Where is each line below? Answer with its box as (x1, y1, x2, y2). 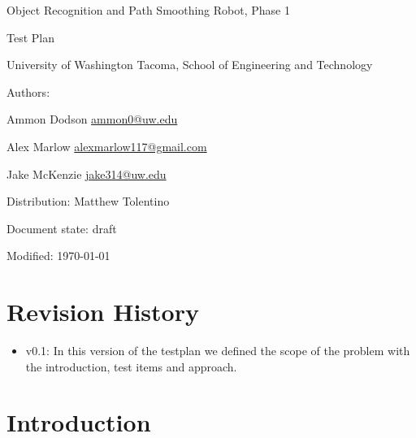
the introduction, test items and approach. (25, 358, 237, 375)
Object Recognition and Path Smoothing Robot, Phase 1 (6, 2, 290, 18)
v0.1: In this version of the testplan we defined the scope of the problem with (25, 342, 410, 359)
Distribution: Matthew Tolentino (6, 193, 170, 210)
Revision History (6, 295, 199, 328)
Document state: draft (6, 219, 117, 236)
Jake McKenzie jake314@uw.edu (6, 165, 167, 182)
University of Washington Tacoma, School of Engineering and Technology (6, 56, 373, 73)
